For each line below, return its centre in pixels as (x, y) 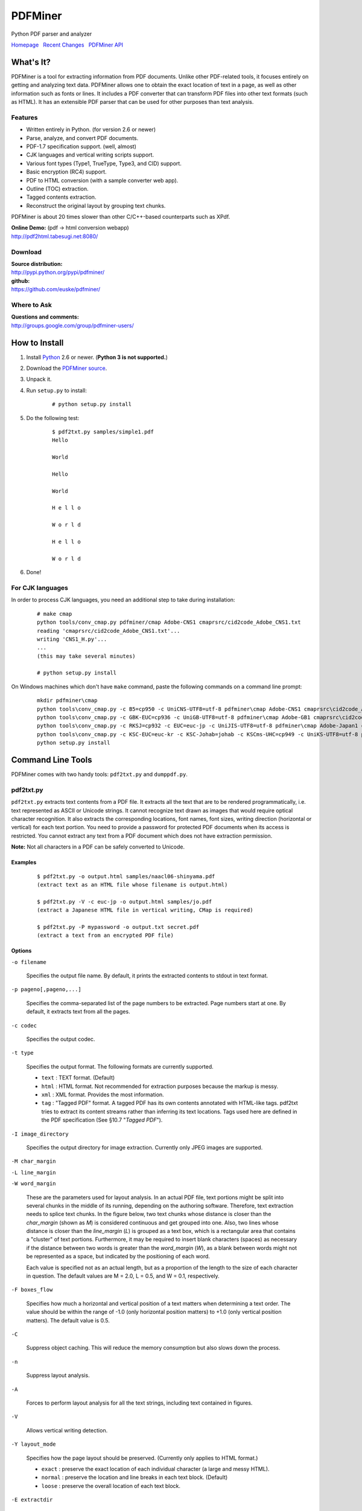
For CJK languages (40, 587)
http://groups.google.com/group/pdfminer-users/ (72, 325)
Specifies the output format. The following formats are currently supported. (120, 1066)
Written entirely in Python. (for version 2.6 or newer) (91, 129)
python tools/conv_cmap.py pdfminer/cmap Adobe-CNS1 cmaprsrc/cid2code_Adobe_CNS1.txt (169, 622)
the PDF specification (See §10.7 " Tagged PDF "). (102, 1120)
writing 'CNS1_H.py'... (72, 639)
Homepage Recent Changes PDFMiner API (67, 45)
